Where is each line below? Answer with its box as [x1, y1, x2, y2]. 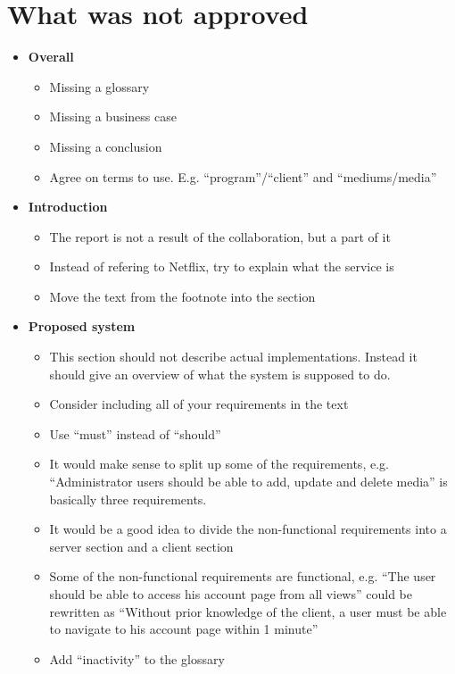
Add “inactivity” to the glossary [49, 649, 225, 668]
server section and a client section [49, 537, 234, 555]
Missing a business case [49, 107, 177, 126]
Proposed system [28, 317, 136, 336]
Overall [28, 47, 74, 66]
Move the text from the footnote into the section [49, 287, 316, 305]
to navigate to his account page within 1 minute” [49, 620, 318, 638]
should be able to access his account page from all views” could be [49, 585, 412, 603]
